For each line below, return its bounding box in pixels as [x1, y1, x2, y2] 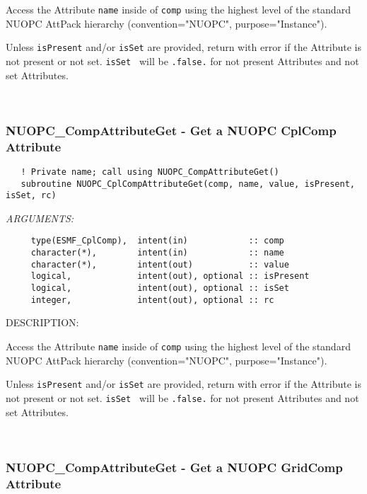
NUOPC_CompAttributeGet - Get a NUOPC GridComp [6, 458, 343, 476]
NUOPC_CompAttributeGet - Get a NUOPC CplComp [6, 121, 337, 139]
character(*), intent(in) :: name [30, 248, 284, 258]
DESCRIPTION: [6, 315, 79, 330]
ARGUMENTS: [6, 210, 74, 225]
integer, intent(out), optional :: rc [30, 294, 274, 305]
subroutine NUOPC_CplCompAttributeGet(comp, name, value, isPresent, [21, 178, 355, 189]
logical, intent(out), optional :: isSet [30, 283, 289, 294]
